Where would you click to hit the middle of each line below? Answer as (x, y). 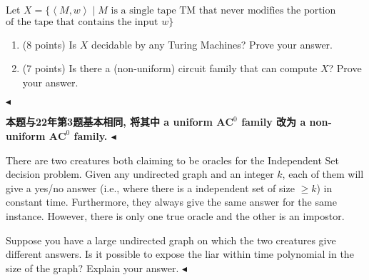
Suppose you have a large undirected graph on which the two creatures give (171, 240)
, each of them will (323, 174)
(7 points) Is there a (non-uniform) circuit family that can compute (170, 68)
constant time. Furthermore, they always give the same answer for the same (171, 202)
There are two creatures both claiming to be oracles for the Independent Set (173, 160)
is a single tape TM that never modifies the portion (223, 11)
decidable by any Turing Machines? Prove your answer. (212, 44)
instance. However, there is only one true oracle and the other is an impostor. (175, 215)
